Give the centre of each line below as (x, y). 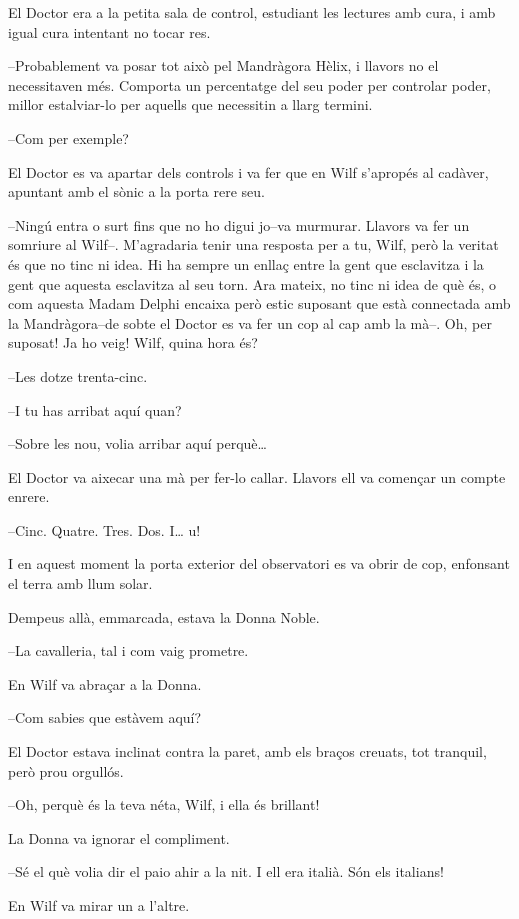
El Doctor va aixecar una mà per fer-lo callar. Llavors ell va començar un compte (257, 476)
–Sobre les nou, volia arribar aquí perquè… (137, 443)
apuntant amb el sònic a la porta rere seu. (136, 191)
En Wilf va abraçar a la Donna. (105, 683)
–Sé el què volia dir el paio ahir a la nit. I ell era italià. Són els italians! (226, 871)
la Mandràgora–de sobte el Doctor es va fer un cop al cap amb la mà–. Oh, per (250, 322)
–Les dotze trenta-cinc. (78, 375)
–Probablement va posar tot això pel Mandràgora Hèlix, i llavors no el (223, 65)
